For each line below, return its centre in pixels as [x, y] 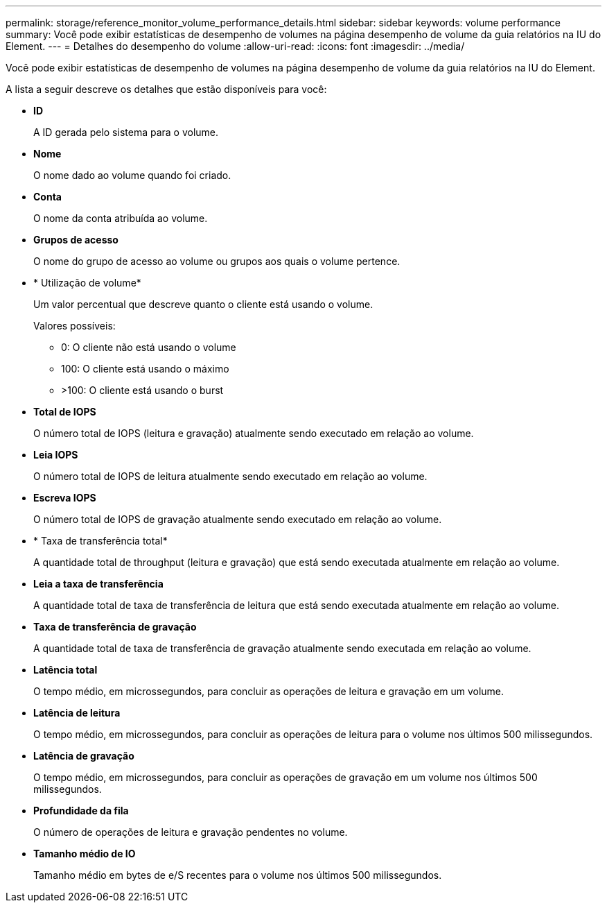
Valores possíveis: [74, 326]
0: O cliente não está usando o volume [149, 347]
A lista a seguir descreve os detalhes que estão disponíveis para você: [166, 89]
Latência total [65, 670]
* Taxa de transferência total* [100, 541]
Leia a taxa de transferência [98, 584]
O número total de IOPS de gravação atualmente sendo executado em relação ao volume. [238, 519]
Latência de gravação [84, 756]
